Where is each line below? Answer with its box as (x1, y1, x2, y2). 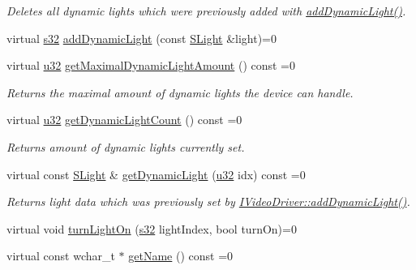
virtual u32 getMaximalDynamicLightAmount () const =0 (6, 57, 296, 74)
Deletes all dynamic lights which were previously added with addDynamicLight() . (6, 2, 406, 19)
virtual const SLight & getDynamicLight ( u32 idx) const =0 (6, 165, 306, 182)
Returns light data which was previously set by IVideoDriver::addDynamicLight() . (6, 193, 410, 210)
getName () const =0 (128, 247, 234, 264)
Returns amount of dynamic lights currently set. (6, 138, 245, 155)
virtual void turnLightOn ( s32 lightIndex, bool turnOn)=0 (6, 220, 297, 237)
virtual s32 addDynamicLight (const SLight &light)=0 (6, 29, 277, 46)
